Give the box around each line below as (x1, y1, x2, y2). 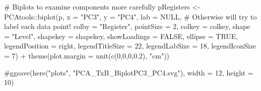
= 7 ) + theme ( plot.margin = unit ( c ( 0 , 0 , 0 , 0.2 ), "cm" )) (4, 50, 170, 60)
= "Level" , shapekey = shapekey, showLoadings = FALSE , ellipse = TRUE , (4, 30, 238, 41)
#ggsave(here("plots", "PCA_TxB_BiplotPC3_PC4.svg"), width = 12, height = (4, 67, 253, 77)
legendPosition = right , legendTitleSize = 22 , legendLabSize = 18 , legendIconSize (4, 40, 256, 51)
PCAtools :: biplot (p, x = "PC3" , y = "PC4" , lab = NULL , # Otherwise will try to (4, 11, 257, 21)
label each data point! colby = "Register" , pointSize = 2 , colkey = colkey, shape (4, 21, 250, 31)
